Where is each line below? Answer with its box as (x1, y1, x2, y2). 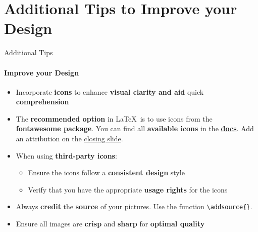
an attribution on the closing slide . (16, 133, 123, 144)
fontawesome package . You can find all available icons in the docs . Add (16, 123, 254, 134)
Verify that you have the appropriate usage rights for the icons (28, 184, 228, 195)
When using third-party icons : (16, 150, 117, 161)
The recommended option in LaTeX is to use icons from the (16, 113, 213, 124)
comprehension (16, 96, 69, 107)
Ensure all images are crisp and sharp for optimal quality (16, 218, 205, 229)
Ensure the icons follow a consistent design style (28, 167, 185, 178)
